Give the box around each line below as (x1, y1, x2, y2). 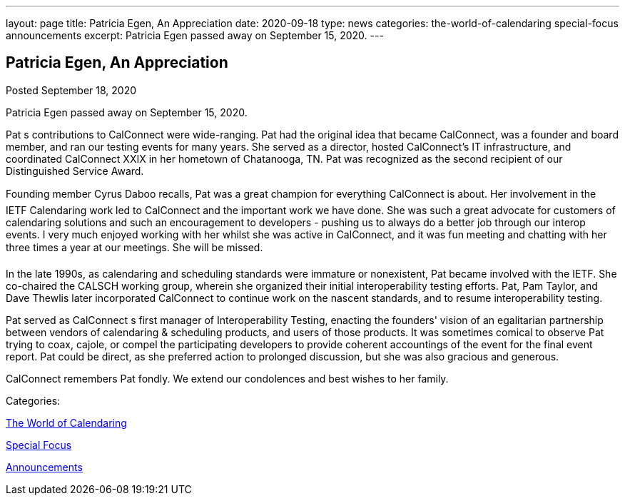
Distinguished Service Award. (6, 164, 144, 177)
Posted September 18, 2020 (6, 83, 137, 96)
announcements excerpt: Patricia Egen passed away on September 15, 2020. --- (6, 29, 384, 41)
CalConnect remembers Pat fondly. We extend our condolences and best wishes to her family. (6, 372, 449, 385)
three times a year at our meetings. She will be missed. (6, 241, 263, 253)
